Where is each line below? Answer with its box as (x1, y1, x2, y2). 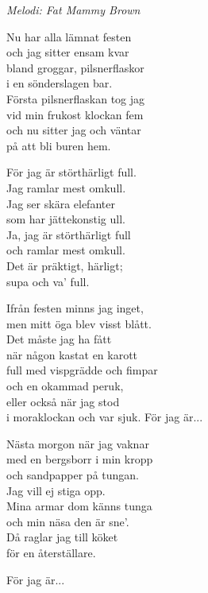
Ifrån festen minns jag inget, (6, 300, 144, 316)
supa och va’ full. (6, 273, 90, 289)
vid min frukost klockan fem (6, 106, 144, 122)
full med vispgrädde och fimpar (6, 362, 158, 378)
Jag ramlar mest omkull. (6, 179, 126, 196)
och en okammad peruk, (6, 378, 124, 394)
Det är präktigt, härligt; (6, 257, 123, 273)
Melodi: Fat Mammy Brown (6, 2, 141, 17)
